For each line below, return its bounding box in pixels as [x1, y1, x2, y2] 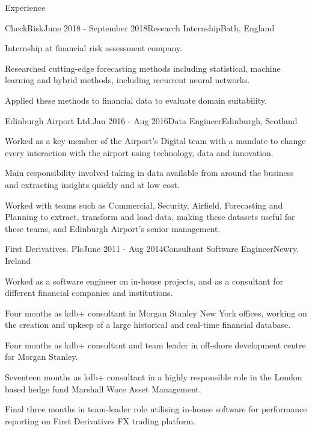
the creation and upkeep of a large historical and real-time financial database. [5, 318, 291, 331]
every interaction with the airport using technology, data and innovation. [5, 146, 274, 159]
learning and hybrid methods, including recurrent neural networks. [5, 74, 250, 86]
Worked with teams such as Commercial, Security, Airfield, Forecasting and [5, 198, 283, 211]
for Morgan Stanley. [5, 350, 78, 363]
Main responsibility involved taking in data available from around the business [5, 166, 294, 179]
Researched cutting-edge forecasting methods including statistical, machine [5, 61, 281, 74]
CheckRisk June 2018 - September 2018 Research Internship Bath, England [5, 21, 275, 34]
